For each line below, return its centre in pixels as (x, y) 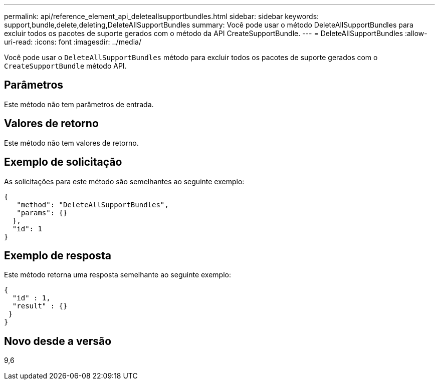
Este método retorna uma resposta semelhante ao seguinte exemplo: (118, 275)
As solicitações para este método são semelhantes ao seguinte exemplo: (124, 181)
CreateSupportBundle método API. (65, 66)
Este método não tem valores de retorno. (71, 143)
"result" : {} (40, 306)
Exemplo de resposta (58, 255)
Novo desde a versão (58, 341)
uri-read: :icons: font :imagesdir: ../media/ (73, 42)
